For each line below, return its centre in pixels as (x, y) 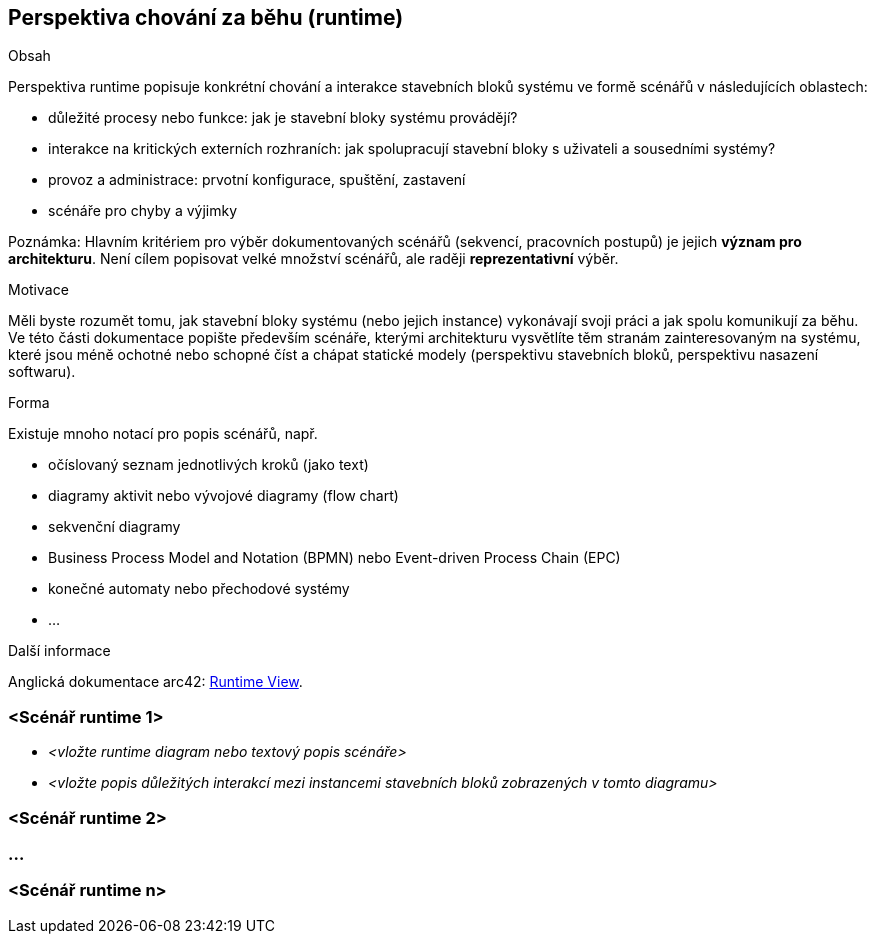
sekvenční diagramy (114, 527)
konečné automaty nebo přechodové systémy (199, 589)
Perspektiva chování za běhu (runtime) (206, 17)
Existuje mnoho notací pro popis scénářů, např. (163, 434)
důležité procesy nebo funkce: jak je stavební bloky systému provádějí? (283, 118)
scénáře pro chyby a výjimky (143, 211)
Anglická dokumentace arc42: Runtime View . (155, 682)
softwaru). (42, 372)
